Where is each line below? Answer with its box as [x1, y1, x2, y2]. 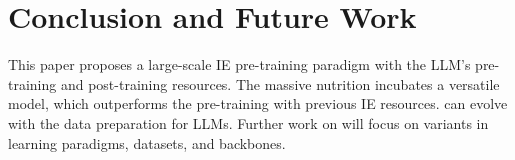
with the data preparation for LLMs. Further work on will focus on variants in [8, 112, 489, 133]
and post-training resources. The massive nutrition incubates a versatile [60, 73, 500, 94]
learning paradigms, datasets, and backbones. [8, 132, 286, 153]
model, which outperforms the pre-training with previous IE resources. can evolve [8, 93, 508, 114]
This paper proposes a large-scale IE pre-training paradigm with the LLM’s [8, 54, 471, 75]
